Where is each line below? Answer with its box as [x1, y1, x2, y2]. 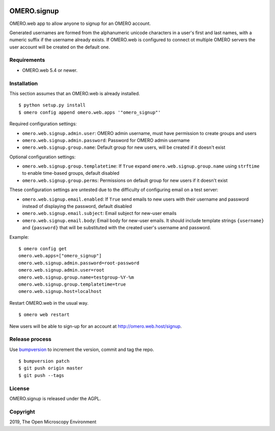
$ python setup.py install [18, 102, 86, 108]
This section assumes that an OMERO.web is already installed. [9, 90, 140, 96]
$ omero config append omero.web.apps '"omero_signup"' [18, 110, 161, 115]
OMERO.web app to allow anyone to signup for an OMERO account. [9, 20, 151, 26]
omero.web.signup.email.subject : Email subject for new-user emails [22, 210, 177, 217]
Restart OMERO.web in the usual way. [9, 300, 89, 306]
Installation [9, 79, 38, 87]
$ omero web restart [18, 312, 70, 318]
